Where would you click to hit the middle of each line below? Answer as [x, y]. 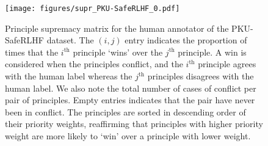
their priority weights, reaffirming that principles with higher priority [134, 124]
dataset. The [70, 40]
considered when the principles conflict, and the [94, 64]
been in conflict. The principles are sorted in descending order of [125, 111]
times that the [32, 52]
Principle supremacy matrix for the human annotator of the [117, 28]
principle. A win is [212, 52]
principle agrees [227, 64]
